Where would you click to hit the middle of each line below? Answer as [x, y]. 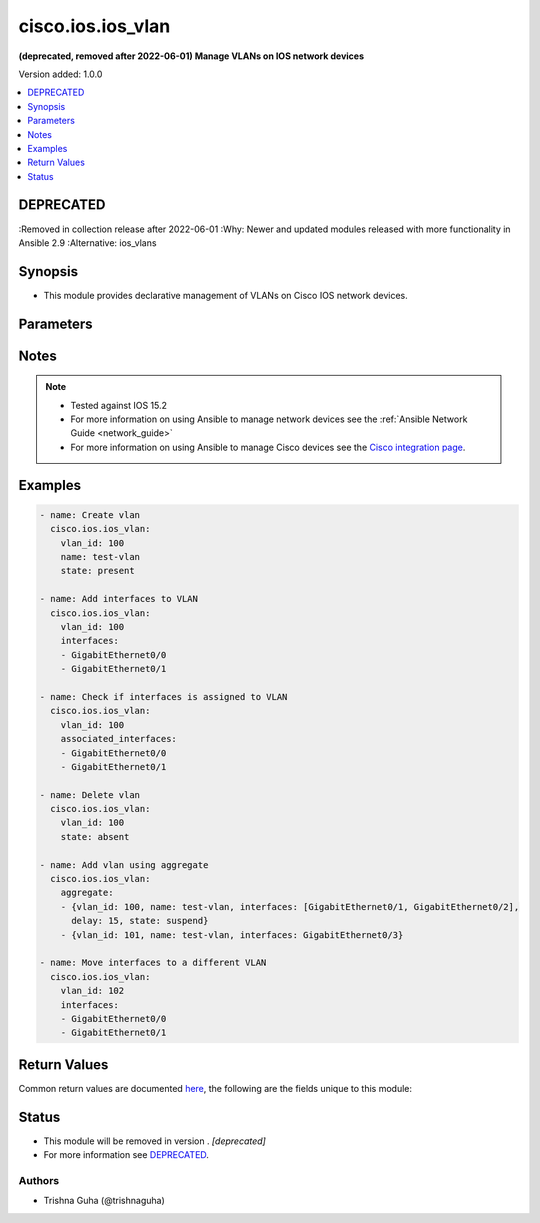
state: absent [95, 836]
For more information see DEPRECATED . [126, 1155]
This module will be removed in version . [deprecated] [155, 1141]
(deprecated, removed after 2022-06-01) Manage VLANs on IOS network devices [191, 56]
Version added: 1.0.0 [60, 74]
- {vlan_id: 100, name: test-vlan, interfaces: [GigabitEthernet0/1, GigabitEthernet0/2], [290, 906]
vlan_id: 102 [92, 991]
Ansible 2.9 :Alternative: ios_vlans [87, 242]
